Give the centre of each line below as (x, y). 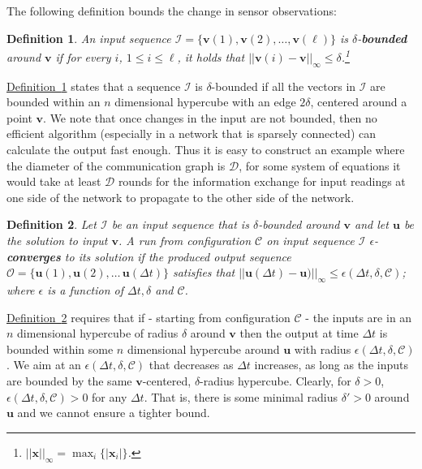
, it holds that (211, 56)
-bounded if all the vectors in (284, 86)
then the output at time (299, 333)
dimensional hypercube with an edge (205, 102)
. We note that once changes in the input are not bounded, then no (210, 117)
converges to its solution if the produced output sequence (149, 256)
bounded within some (60, 349)
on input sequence (310, 240)
